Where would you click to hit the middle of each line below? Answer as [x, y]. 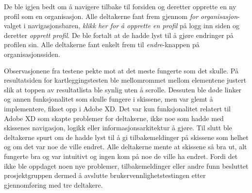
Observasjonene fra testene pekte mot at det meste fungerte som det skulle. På [121, 70]
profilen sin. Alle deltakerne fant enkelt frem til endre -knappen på [102, 44]
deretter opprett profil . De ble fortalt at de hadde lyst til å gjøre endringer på [119, 35]
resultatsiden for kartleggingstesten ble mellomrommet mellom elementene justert [125, 80]
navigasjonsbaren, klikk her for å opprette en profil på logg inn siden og [134, 26]
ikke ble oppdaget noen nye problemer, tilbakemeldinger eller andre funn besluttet [126, 166]
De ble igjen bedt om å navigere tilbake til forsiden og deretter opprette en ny [120, 6]
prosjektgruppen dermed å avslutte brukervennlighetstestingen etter [105, 175]
